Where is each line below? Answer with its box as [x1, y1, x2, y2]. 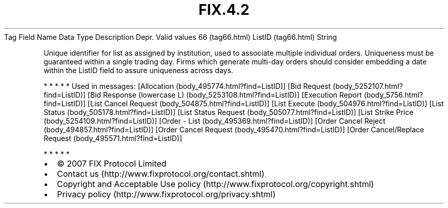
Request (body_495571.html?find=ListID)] [43, 133, 183, 143]
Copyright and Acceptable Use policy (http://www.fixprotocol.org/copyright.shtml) [57, 178, 374, 189]
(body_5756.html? [364, 90, 423, 99]
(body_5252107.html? [332, 81, 403, 90]
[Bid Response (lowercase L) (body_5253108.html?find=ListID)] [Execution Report [87, 90, 362, 99]
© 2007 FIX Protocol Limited [57, 158, 167, 169]
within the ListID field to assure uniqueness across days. [43, 65, 233, 75]
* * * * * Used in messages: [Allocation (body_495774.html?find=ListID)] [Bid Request [43, 81, 331, 90]
